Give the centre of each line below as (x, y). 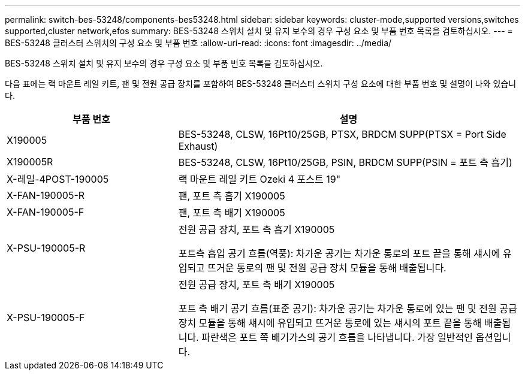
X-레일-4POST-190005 (58, 179)
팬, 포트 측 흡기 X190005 (232, 196)
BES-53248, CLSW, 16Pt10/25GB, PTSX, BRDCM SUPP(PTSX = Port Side (342, 134)
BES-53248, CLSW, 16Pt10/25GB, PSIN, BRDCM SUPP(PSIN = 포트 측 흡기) (345, 162)
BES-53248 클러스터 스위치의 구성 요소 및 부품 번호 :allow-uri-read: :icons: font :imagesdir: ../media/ (198, 43)
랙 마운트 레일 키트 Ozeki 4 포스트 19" (260, 179)
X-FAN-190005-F (46, 212)
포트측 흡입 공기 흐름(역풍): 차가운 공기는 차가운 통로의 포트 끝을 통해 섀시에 (339, 253)
